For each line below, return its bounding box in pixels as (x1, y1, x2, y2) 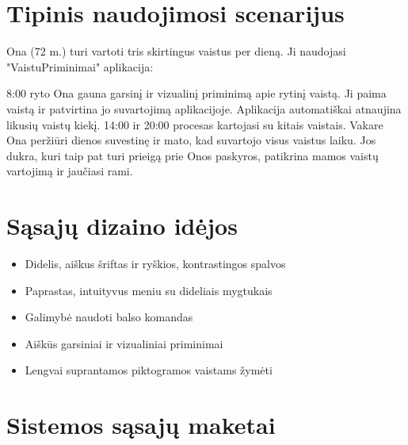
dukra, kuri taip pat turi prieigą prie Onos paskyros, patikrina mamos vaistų (6, 147, 379, 163)
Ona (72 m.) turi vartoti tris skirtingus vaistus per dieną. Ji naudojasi (6, 43, 346, 59)
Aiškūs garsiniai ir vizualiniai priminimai (25, 335, 223, 351)
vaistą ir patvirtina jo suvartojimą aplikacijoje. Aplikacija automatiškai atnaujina (6, 100, 402, 117)
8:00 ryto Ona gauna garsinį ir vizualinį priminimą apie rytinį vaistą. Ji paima (6, 85, 387, 102)
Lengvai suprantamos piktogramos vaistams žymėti (25, 362, 273, 378)
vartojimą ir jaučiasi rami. (6, 163, 133, 179)
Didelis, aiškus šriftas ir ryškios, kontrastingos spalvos (25, 255, 286, 271)
